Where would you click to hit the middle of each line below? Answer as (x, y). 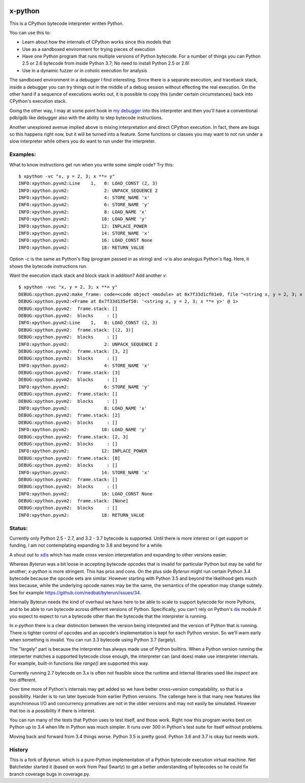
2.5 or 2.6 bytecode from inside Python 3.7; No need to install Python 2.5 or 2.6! (106, 63)
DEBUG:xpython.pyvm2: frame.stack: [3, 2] (73, 351)
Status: (19, 528)
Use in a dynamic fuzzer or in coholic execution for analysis (85, 70)
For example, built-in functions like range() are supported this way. (79, 663)
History (19, 749)
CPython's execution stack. (38, 101)
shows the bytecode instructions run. (48, 266)
